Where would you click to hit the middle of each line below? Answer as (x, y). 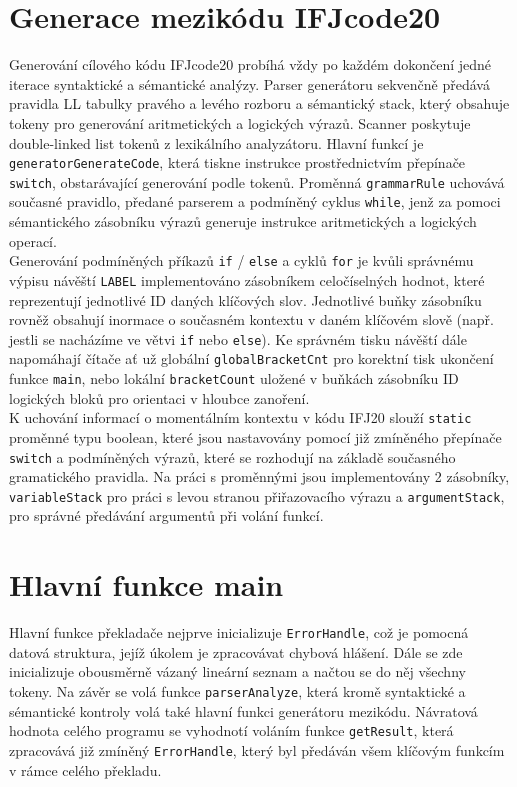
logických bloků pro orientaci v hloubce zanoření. (159, 397)
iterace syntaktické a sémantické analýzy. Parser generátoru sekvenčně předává (249, 83)
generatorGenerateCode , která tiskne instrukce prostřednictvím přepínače (237, 162)
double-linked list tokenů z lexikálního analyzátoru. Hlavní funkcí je (216, 142)
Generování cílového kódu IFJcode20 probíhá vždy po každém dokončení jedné (250, 64)
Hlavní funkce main (146, 584)
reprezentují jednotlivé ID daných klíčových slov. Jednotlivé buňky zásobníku (245, 299)
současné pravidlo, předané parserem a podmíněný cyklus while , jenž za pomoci (255, 201)
